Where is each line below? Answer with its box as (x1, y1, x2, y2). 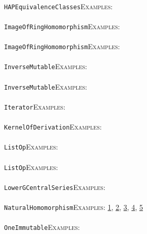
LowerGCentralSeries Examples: (4, 181, 106, 192)
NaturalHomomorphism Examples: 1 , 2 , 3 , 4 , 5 (4, 202, 143, 212)
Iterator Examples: (4, 101, 66, 112)
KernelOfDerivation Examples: (4, 121, 102, 132)
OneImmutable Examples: (4, 222, 80, 232)
